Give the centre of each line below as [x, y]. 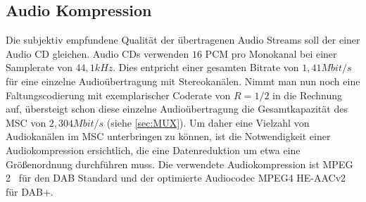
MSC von [26, 122]
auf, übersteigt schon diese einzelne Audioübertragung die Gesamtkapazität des [177, 109]
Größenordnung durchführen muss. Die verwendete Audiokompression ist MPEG [179, 164]
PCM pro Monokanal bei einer [271, 53]
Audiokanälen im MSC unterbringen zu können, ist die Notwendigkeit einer [168, 136]
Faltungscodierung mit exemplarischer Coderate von [118, 95]
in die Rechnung [308, 95]
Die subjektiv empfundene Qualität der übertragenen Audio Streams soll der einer [183, 40]
